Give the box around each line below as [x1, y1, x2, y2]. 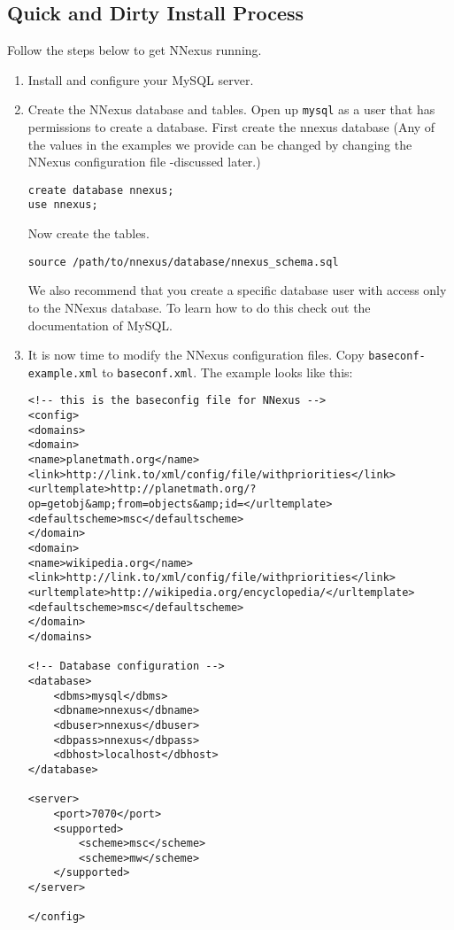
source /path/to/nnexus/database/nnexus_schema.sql [27, 255, 339, 268]
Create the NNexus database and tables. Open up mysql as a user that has [27, 100, 435, 119]
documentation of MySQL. [27, 315, 173, 334]
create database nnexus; [27, 183, 174, 197]
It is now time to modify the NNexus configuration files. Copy [27, 345, 365, 364]
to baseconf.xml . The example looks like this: [102, 362, 353, 381]
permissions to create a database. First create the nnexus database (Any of [27, 118, 435, 136]
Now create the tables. [27, 224, 150, 243]
